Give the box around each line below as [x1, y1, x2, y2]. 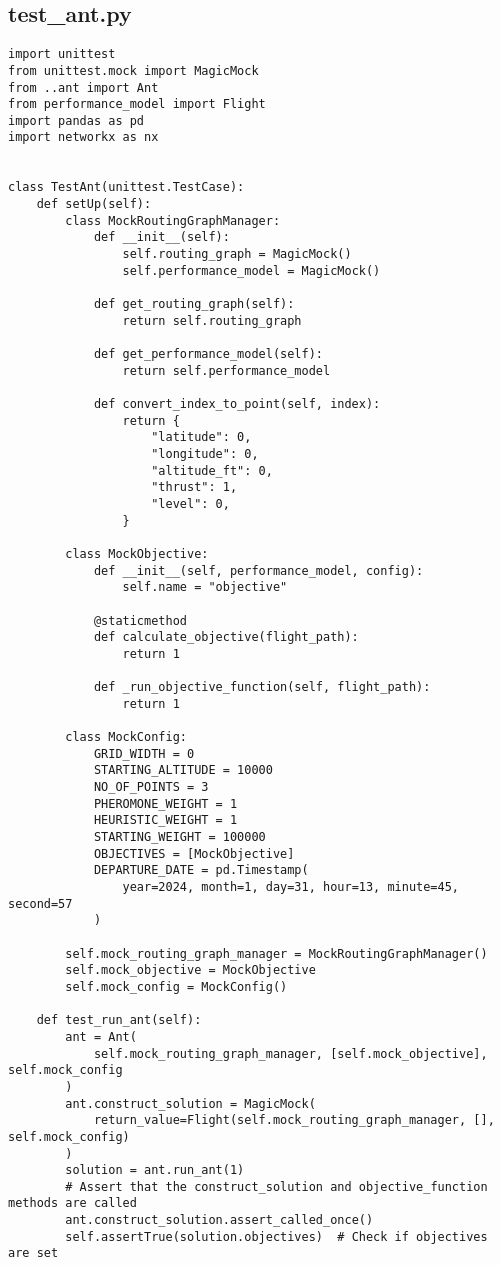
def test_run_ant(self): [36, 1013, 202, 1028]
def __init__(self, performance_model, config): [93, 563, 424, 578]
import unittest [8, 47, 116, 62]
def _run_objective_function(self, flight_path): [93, 680, 431, 695]
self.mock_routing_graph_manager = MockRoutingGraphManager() [65, 946, 488, 961]
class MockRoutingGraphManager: [65, 213, 281, 228]
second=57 [8, 896, 73, 911]
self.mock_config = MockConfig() [65, 979, 288, 994]
